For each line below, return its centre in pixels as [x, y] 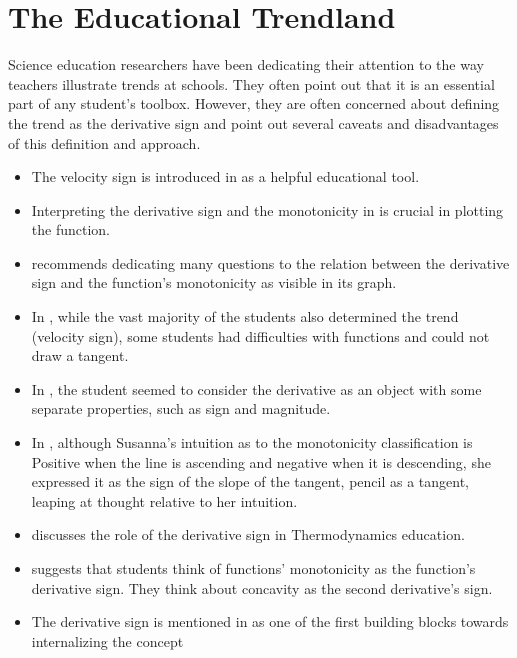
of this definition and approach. [104, 142]
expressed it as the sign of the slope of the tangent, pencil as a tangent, [250, 481]
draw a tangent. [80, 355]
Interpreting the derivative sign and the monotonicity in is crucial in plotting [267, 209]
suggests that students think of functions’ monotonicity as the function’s [253, 568]
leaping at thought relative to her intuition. [164, 500]
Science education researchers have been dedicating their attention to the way [246, 64]
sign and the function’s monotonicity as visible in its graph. [214, 282]
